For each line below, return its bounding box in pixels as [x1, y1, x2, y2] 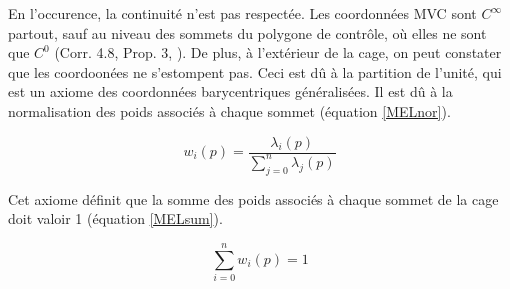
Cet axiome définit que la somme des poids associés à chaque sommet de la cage [8, 188, 499, 209]
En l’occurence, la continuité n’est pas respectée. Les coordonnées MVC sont [8, 3, 477, 23]
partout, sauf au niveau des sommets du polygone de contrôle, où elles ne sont [8, 22, 487, 43]
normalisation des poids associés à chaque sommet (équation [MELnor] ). [8, 100, 451, 121]
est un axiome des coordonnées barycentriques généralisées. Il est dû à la [8, 81, 453, 102]
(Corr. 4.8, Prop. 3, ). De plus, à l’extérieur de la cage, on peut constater [54, 42, 502, 63]
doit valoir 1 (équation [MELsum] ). [8, 208, 223, 229]
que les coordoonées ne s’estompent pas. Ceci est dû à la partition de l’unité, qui [8, 61, 502, 82]
